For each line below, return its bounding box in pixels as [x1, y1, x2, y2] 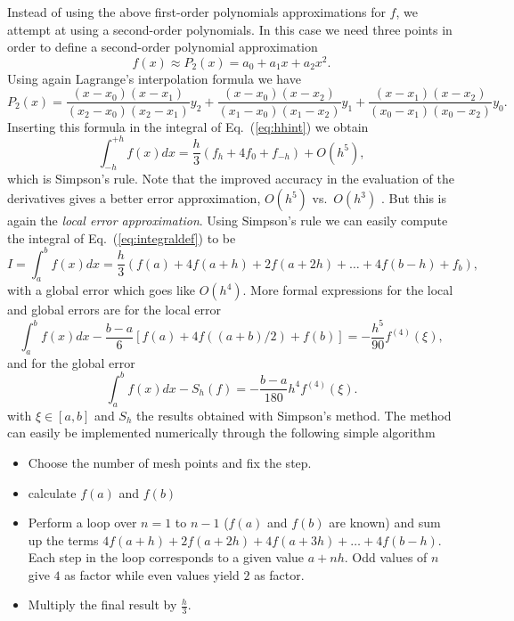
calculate [28, 483, 77, 502]
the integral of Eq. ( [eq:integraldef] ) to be [7, 228, 236, 247]
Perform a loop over [28, 513, 137, 532]
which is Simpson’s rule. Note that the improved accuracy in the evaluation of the [7, 169, 455, 188]
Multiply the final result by [28, 595, 177, 614]
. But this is [380, 189, 446, 207]
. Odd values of [344, 548, 428, 567]
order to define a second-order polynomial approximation [7, 37, 318, 56]
